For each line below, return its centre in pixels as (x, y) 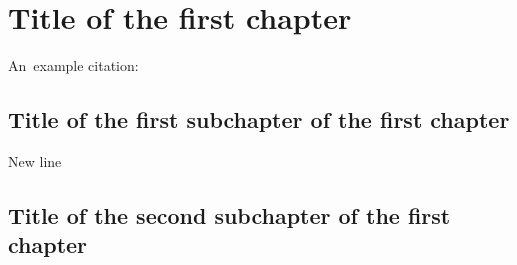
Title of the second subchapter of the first (229, 214)
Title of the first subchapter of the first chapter (259, 119)
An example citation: (73, 65)
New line (35, 160)
